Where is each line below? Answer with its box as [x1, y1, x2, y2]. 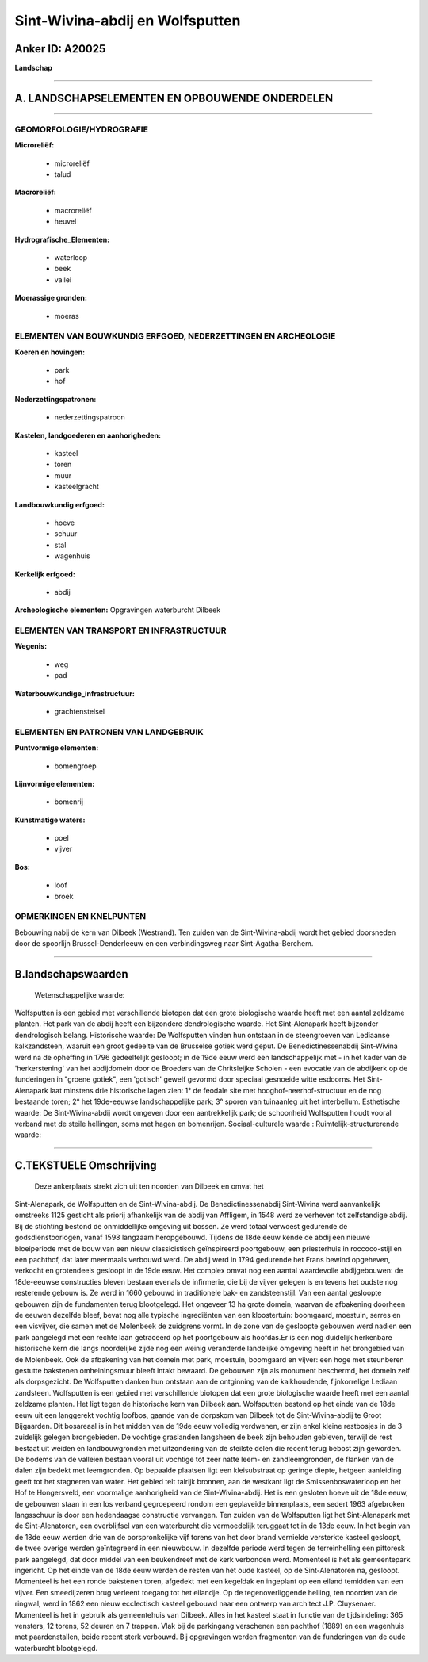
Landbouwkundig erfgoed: [14, 500, 105, 509]
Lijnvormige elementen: [14, 779, 95, 788]
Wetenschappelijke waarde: [34, 990, 125, 999]
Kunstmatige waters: [14, 815, 86, 825]
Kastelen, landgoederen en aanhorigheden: [14, 431, 162, 440]
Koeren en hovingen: [14, 347, 86, 357]
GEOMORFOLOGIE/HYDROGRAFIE [14, 124, 148, 135]
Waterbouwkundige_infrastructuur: [14, 688, 135, 698]
